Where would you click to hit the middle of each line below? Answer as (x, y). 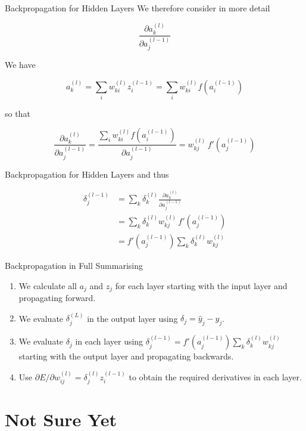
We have (20, 64)
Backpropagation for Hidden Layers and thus (87, 174)
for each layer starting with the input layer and (201, 285)
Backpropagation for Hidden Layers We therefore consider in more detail (138, 8)
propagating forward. (57, 298)
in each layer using (109, 341)
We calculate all (48, 285)
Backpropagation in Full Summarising (74, 265)
